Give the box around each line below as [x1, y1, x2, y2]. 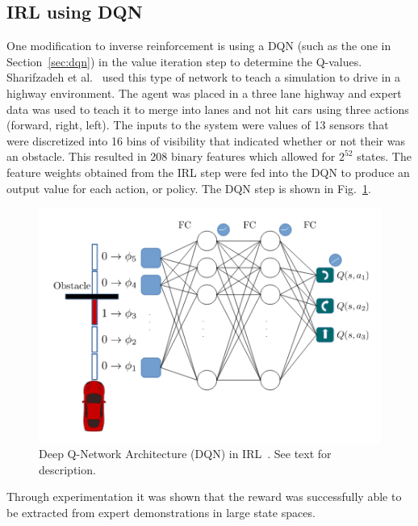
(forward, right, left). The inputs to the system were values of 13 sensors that [6, 116, 389, 133]
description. [39, 461, 96, 478]
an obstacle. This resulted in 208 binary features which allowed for [6, 148, 336, 165]
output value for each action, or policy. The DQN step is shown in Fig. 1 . [6, 179, 371, 196]
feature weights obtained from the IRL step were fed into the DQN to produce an [6, 163, 410, 180]
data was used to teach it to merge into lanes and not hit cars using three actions [6, 100, 409, 117]
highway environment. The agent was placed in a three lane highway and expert [6, 84, 402, 101]
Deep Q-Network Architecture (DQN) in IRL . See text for [39, 445, 332, 462]
